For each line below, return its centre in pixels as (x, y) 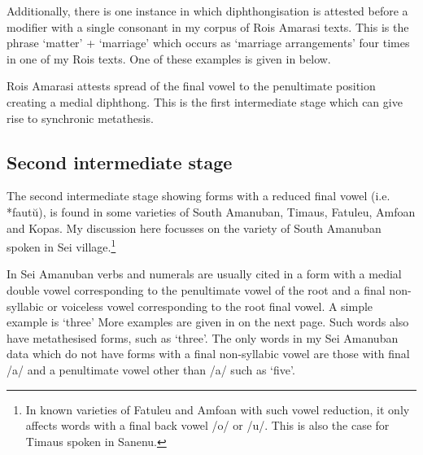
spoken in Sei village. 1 (61, 245)
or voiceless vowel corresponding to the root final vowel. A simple (210, 306)
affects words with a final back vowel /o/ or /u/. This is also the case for (207, 425)
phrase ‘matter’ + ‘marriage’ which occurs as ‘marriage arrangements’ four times (208, 43)
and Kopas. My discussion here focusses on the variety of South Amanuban (194, 227)
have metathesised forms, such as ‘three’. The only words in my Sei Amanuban (203, 337)
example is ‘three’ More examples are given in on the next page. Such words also (208, 322)
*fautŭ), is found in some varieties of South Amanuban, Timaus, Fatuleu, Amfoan (211, 211)
